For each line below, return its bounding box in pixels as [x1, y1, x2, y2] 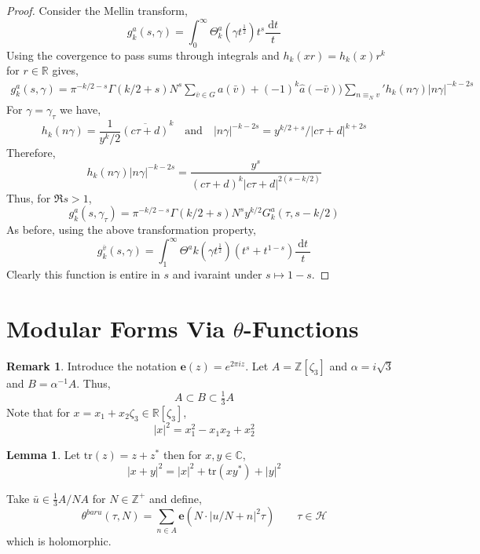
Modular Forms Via [6, 312, 225, 344]
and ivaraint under [172, 266, 262, 282]
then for [163, 446, 202, 463]
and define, [148, 490, 202, 506]
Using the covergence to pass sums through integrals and [6, 46, 280, 63]
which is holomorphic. [6, 532, 112, 549]
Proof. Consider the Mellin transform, [6, 2, 188, 18]
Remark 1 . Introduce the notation [6, 357, 177, 374]
